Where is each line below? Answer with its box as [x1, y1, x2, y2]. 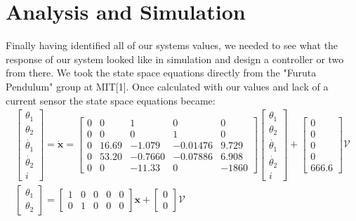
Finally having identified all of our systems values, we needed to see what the [6, 38, 338, 53]
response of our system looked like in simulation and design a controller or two [6, 51, 344, 66]
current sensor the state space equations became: [6, 93, 216, 107]
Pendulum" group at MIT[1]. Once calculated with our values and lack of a [6, 79, 329, 93]
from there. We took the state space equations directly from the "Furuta [6, 65, 317, 80]
